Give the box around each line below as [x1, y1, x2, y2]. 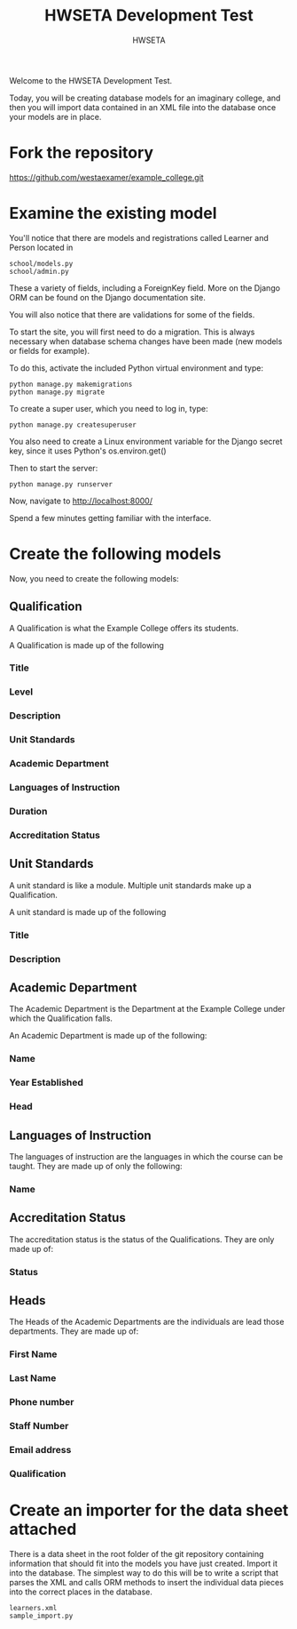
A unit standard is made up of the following [9, 906, 167, 917]
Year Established [9, 1077, 84, 1089]
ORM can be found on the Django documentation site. [9, 292, 206, 302]
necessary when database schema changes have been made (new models [9, 335, 283, 347]
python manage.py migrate [9, 388, 105, 397]
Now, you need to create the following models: [9, 573, 179, 583]
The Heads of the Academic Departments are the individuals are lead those [9, 1317, 285, 1328]
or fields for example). [9, 345, 90, 356]
